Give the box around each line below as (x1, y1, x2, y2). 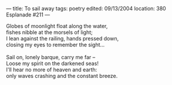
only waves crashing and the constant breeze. (6, 73, 118, 79)
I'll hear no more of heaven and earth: (6, 66, 97, 73)
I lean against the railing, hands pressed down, (6, 35, 119, 42)
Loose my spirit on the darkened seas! (6, 60, 99, 67)
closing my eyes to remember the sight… (6, 41, 105, 48)
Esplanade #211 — (6, 11, 50, 18)
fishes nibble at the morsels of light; (6, 29, 93, 36)
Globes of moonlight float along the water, (6, 23, 108, 29)
